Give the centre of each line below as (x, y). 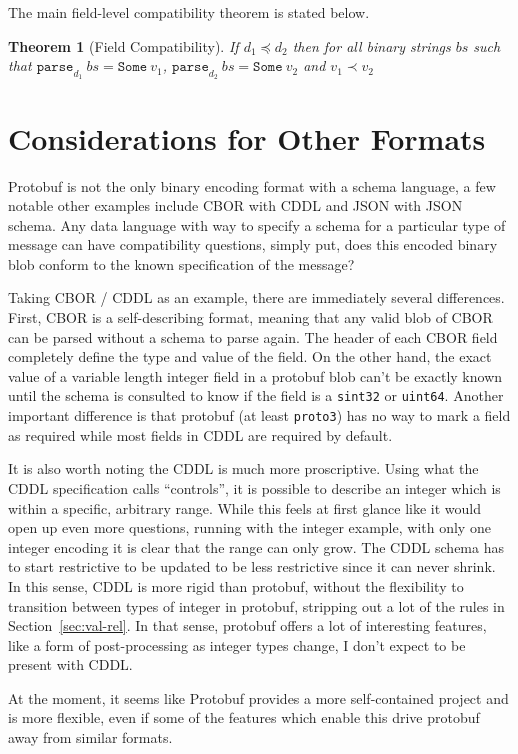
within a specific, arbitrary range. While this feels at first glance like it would (245, 507)
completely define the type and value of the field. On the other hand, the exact (250, 356)
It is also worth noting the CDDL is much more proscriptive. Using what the (243, 468)
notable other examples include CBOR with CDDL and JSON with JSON (235, 205)
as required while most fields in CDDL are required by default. (200, 434)
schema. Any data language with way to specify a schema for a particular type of (257, 224)
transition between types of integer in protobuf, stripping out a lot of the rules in (256, 605)
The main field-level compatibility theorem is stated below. (189, 12)
